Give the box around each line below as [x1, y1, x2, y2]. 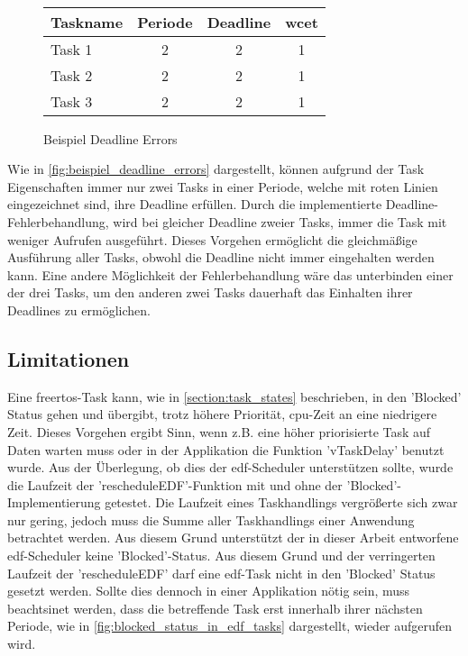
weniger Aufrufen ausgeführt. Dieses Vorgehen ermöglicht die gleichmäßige [7, 230, 418, 249]
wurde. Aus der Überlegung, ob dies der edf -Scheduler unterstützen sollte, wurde [7, 458, 454, 477]
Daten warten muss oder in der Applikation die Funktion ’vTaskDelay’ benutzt [7, 440, 445, 459]
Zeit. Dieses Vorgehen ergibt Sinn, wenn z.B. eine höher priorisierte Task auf [7, 422, 431, 441]
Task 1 [50, 38, 93, 59]
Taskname [50, 11, 124, 32]
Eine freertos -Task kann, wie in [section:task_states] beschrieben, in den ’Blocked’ [7, 387, 462, 405]
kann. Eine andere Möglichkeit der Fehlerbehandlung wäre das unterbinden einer [7, 265, 454, 284]
